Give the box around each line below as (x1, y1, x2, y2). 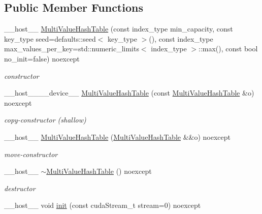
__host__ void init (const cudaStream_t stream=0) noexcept (4, 200, 201, 210)
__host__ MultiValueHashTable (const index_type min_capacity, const (4, 23, 233, 34)
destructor (4, 182, 36, 193)
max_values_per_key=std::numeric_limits (4, 43, 139, 54)
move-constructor (4, 148, 58, 159)
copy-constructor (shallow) (4, 114, 86, 125)
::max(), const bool (198, 43, 258, 54)
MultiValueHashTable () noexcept (46, 166, 152, 176)
